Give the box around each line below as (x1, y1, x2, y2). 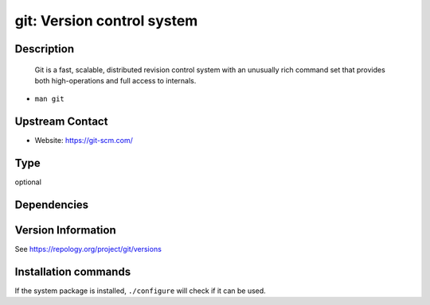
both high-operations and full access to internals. (34, 75, 197, 85)
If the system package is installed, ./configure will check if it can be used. (14, 286, 266, 295)
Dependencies (14, 198, 89, 211)
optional (14, 177, 41, 187)
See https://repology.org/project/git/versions (14, 245, 162, 254)
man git (34, 95, 65, 103)
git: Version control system (14, 12, 198, 29)
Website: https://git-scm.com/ (34, 136, 133, 145)
